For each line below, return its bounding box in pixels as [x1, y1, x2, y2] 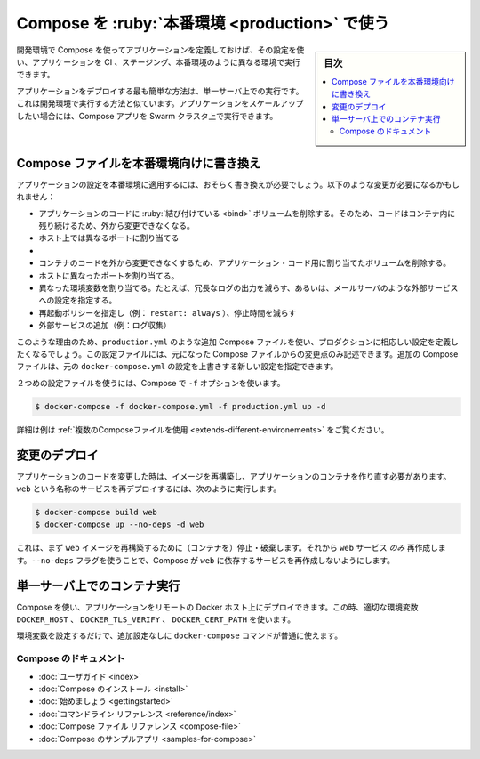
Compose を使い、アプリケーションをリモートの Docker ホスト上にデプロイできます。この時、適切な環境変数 [16, 602, 419, 612]
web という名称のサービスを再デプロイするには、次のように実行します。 [16, 483, 282, 494]
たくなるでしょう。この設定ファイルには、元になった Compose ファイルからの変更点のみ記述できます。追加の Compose [16, 348, 459, 359]
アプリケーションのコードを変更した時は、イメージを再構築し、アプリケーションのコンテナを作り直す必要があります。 [16, 471, 452, 481]
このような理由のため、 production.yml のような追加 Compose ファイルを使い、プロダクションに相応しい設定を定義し [16, 336, 460, 347]
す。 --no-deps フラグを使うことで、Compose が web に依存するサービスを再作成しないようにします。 [16, 554, 396, 565]
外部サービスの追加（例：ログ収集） [38, 320, 172, 331]
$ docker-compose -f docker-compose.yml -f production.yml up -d [35, 401, 326, 411]
